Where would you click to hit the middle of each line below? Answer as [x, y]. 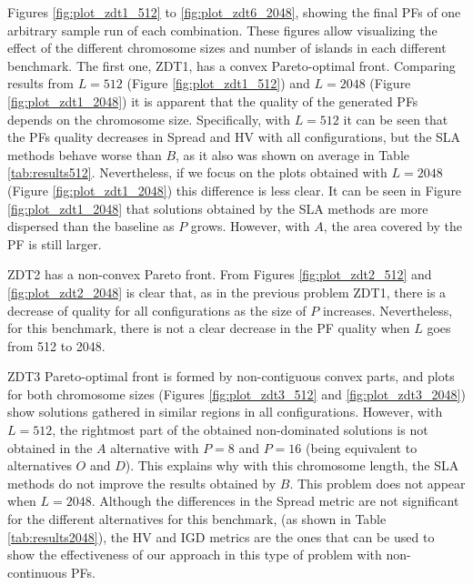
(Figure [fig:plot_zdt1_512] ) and [218, 83]
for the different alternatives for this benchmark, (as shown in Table [197, 519]
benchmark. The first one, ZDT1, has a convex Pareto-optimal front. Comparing [231, 65]
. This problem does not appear [377, 483]
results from [40, 83]
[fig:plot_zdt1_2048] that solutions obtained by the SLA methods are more [218, 208]
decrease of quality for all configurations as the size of [157, 310]
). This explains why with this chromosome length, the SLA [292, 465]
